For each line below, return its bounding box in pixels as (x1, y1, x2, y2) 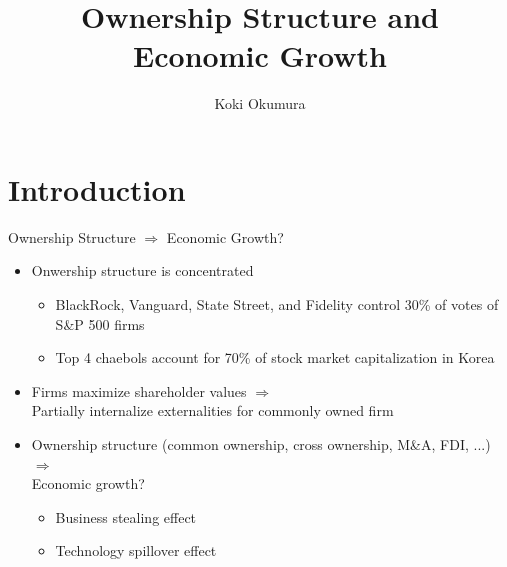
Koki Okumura (214, 93, 306, 114)
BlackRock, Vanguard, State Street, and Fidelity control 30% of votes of (55, 294, 499, 315)
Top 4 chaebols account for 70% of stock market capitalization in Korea (55, 347, 495, 368)
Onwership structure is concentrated (31, 260, 254, 281)
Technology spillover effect (55, 540, 217, 561)
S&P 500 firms (55, 313, 145, 334)
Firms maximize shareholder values (31, 380, 247, 401)
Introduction (8, 168, 186, 209)
